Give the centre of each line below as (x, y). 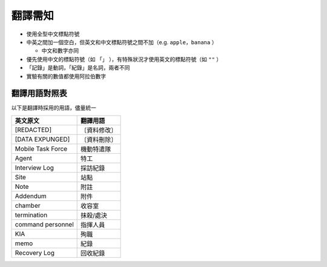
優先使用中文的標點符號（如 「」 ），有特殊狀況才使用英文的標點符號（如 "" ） (124, 59)
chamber (28, 205)
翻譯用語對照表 (39, 94)
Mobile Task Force (41, 148)
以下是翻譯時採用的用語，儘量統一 (54, 108)
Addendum (31, 196)
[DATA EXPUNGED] (42, 139)
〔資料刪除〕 (99, 139)
